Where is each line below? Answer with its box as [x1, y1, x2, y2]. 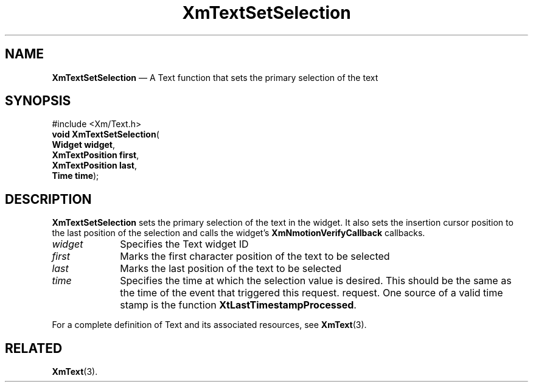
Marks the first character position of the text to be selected [120, 250, 390, 263]
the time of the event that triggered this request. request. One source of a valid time [120, 287, 503, 299]
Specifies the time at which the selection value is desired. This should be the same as [120, 274, 512, 287]
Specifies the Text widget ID [120, 238, 249, 251]
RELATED [5, 340, 63, 356]
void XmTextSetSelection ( [52, 129, 159, 140]
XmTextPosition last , [52, 160, 137, 171]
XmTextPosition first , [52, 150, 139, 161]
